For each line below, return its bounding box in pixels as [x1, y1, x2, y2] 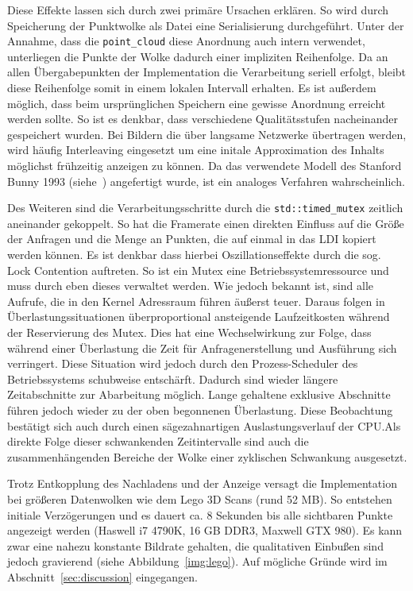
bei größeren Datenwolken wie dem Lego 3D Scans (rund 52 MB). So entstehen [7, 490, 392, 507]
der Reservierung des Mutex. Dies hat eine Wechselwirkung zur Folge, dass [7, 324, 372, 340]
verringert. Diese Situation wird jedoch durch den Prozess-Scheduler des [7, 355, 358, 372]
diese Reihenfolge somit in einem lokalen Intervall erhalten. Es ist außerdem [7, 79, 376, 96]
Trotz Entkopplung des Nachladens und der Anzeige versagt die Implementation [7, 475, 397, 492]
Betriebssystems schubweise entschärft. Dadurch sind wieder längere [7, 370, 338, 387]
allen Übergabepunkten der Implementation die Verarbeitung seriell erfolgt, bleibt [7, 64, 407, 80]
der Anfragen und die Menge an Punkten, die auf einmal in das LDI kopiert [7, 230, 376, 247]
